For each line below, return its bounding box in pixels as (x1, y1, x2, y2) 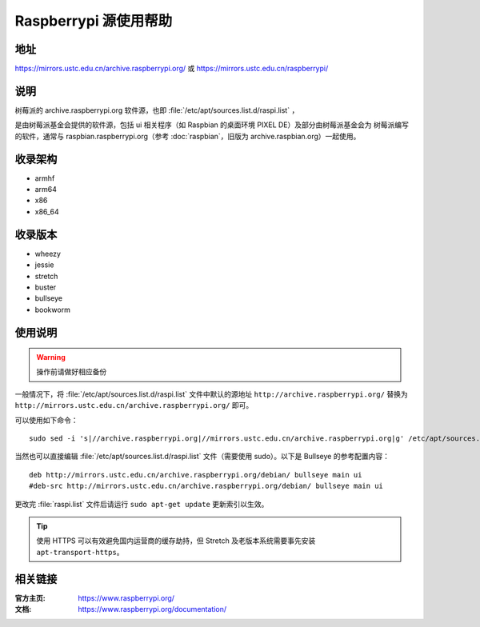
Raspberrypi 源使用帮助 (14, 12, 173, 30)
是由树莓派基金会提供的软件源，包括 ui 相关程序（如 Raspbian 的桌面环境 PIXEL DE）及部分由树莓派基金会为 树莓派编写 (14, 120, 410, 130)
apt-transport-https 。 (36, 547, 124, 557)
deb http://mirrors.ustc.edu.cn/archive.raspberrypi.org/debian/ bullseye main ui (29, 470, 362, 479)
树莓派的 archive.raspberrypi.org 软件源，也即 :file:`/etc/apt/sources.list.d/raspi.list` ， (14, 105, 299, 115)
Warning (36, 353, 66, 362)
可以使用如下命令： (14, 415, 78, 425)
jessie (34, 260, 54, 270)
